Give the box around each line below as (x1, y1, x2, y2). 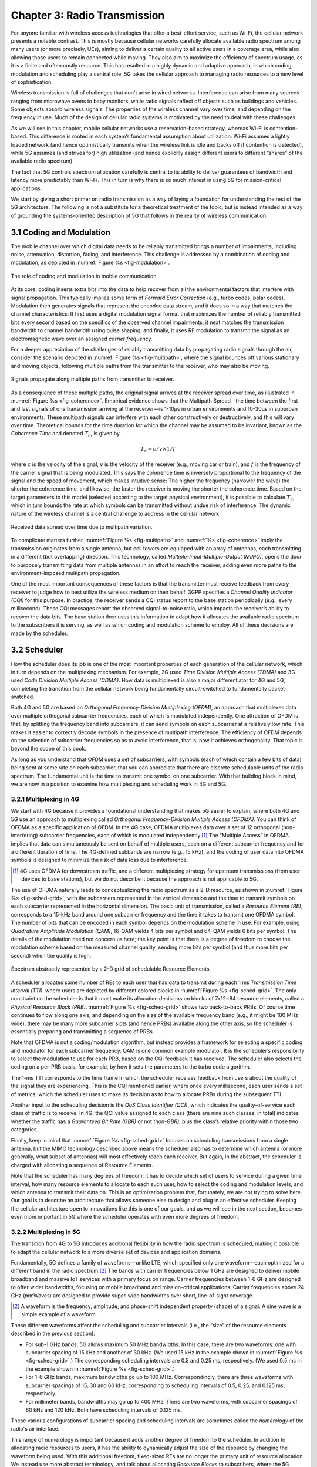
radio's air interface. (11, 1425, 60, 1432)
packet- (268, 685, 288, 692)
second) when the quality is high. (11, 952, 92, 959)
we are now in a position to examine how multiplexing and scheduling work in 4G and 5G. (11, 780, 227, 787)
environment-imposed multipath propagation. (11, 569, 121, 576)
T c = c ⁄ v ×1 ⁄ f (140, 445, 176, 454)
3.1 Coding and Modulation (11, 227, 111, 237)
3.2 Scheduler (11, 645, 64, 655)
